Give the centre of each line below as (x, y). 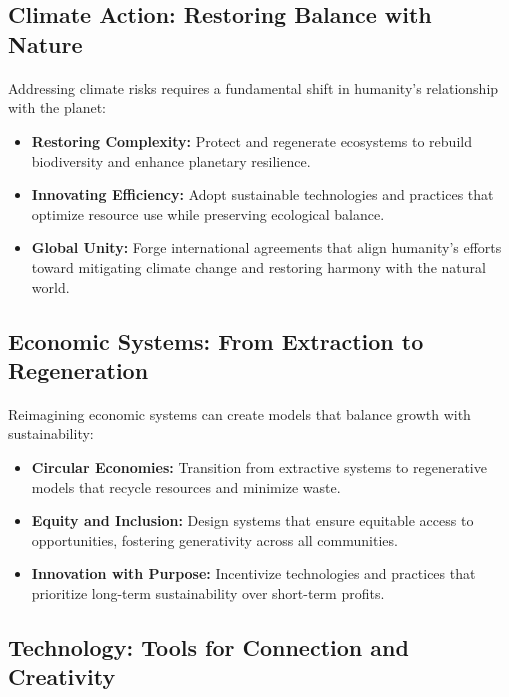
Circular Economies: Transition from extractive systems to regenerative (259, 467)
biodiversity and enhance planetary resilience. (171, 160)
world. (50, 286)
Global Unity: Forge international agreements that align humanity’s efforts (266, 247)
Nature (45, 43)
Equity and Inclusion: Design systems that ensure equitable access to (252, 520)
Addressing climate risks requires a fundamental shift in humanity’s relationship (253, 87)
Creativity (62, 676)
